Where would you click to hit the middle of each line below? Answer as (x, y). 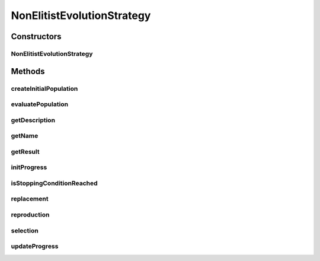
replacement (30, 199)
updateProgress (35, 246)
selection (25, 230)
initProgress (29, 167)
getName (25, 136)
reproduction (30, 215)
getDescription (33, 120)
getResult (25, 151)
